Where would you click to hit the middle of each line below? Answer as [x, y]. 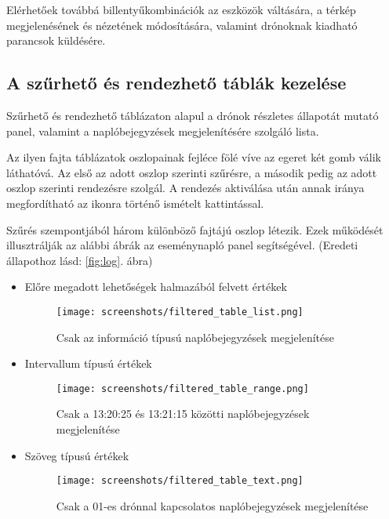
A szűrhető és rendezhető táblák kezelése [176, 83]
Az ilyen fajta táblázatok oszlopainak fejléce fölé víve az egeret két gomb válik [194, 157]
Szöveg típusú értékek [77, 455]
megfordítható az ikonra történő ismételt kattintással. [135, 203]
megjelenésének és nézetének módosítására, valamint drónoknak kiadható [182, 25]
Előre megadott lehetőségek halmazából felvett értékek [156, 287]
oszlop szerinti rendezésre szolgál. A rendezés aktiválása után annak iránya [185, 188]
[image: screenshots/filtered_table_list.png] [180, 312]
